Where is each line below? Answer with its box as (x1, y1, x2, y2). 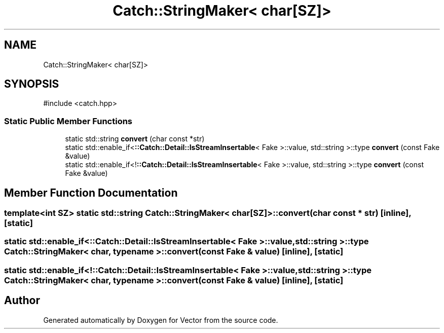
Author (4, 294, 40, 307)
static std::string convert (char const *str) (65, 134, 205, 143)
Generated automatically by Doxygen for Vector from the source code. (43, 315, 278, 324)
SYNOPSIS (4, 78, 59, 91)
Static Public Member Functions (4, 116, 133, 126)
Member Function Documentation (4, 186, 178, 199)
